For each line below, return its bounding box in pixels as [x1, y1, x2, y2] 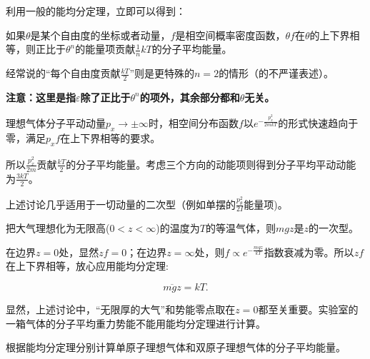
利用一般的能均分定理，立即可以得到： [6, 4, 186, 18]
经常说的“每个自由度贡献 [6, 66, 121, 81]
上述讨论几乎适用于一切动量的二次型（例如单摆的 [6, 196, 236, 211]
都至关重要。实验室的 [258, 302, 359, 317]
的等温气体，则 [205, 221, 276, 236]
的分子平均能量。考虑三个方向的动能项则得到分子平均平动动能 [66, 156, 356, 171]
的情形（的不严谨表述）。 [219, 66, 334, 81]
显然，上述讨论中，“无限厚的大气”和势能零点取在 [6, 302, 236, 317]
